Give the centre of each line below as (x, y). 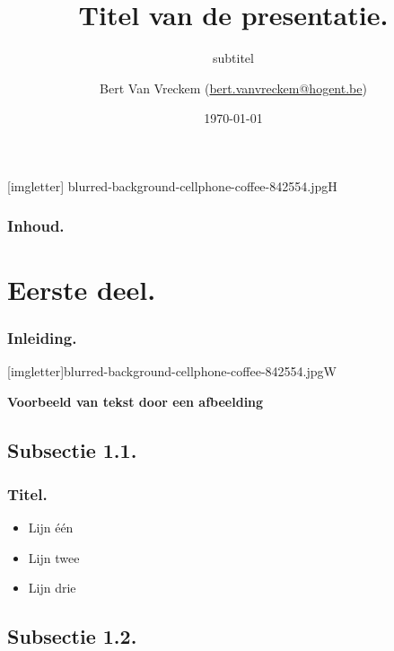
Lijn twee (54, 557)
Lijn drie (52, 588)
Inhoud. (36, 226)
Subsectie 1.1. (72, 449)
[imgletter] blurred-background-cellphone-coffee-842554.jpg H (172, 185)
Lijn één (51, 528)
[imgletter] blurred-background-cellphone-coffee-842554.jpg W (172, 370)
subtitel (233, 58)
